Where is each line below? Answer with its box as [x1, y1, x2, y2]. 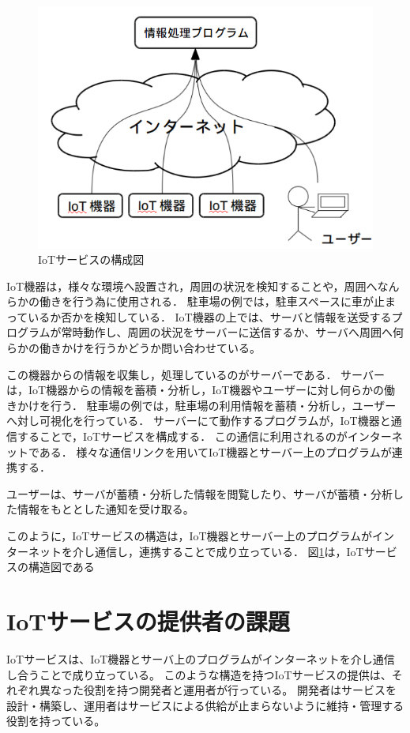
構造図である [28, 558, 95, 575]
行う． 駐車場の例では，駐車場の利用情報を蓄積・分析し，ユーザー [50, 397, 397, 413]
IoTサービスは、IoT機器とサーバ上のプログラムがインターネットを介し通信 [6, 650, 395, 667]
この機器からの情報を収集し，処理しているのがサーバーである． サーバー [6, 366, 385, 382]
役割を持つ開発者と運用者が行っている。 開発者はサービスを [83, 682, 397, 698]
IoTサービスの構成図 [38, 251, 145, 268]
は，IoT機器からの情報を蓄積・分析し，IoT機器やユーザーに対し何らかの [6, 382, 385, 398]
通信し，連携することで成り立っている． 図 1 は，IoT [94, 543, 364, 559]
